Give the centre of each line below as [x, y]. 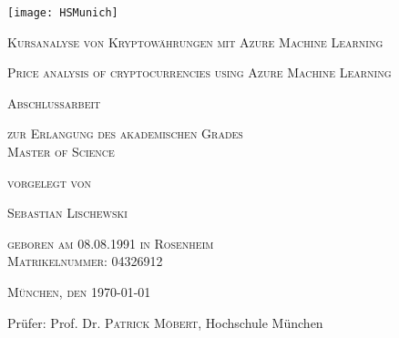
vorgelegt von [50, 182]
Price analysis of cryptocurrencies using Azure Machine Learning [199, 72]
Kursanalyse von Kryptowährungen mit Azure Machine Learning [195, 41]
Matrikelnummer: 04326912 [85, 261]
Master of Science [61, 152]
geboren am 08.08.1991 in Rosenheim [111, 243]
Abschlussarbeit [54, 102]
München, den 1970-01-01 [79, 292]
